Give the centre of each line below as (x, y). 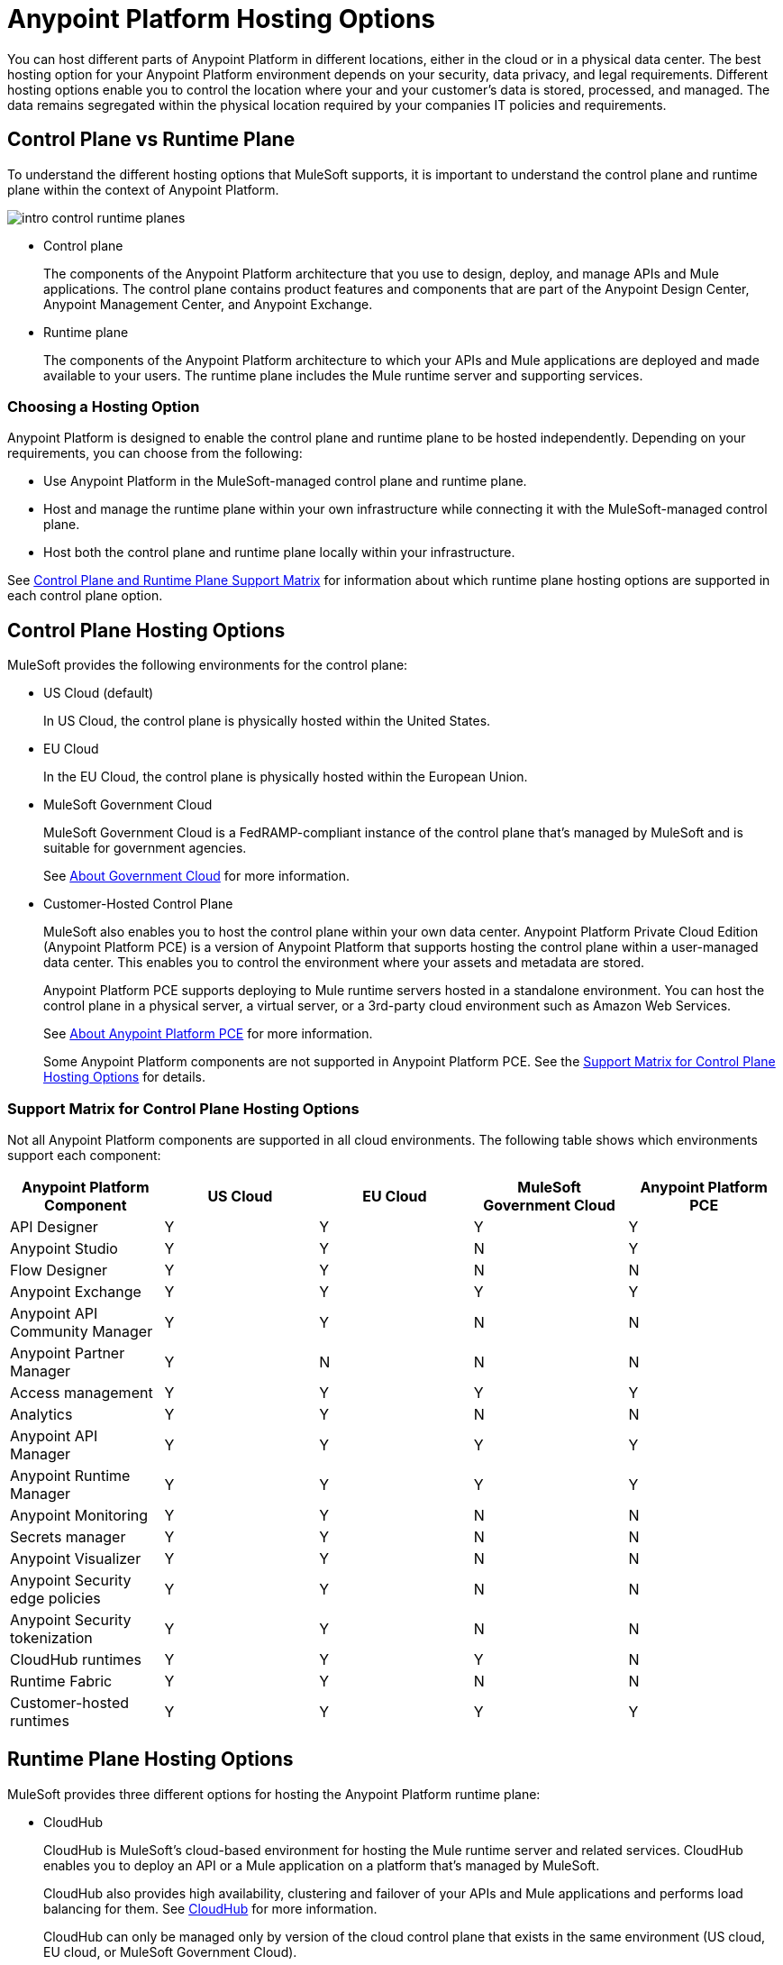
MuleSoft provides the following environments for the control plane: (208, 665)
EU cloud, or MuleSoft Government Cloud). (170, 1951)
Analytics (41, 1414)
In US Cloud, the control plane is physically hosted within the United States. (267, 721)
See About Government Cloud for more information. (197, 876)
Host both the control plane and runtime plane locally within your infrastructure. (279, 553)
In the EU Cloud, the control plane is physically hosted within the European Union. (286, 777)
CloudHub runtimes (76, 1659)
